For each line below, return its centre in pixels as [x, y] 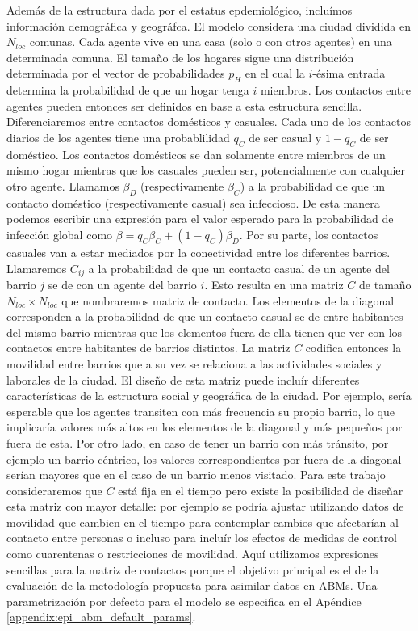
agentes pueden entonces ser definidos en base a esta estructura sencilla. [184, 105]
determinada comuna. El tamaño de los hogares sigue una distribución [180, 57]
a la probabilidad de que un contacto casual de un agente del [239, 268]
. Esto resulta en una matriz [274, 284]
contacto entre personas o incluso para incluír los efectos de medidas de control [202, 538]
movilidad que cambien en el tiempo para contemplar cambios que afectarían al [203, 522]
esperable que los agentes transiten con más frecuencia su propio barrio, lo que [201, 411]
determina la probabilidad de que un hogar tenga [128, 90]
